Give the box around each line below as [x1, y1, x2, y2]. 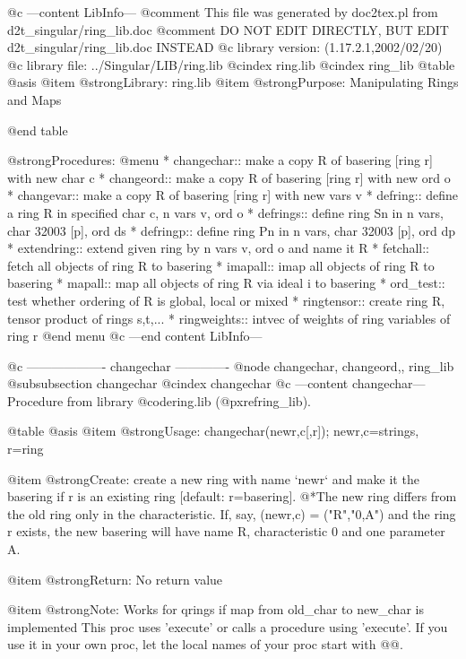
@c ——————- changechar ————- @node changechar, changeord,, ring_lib [7, 356, 454, 375]
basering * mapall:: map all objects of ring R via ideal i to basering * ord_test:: [7, 273, 445, 292]
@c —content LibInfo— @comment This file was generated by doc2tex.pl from [7, 3, 438, 21]
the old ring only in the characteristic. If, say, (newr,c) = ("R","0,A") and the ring [7, 504, 456, 523]
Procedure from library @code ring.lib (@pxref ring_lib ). [7, 391, 311, 410]
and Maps [7, 90, 62, 108]
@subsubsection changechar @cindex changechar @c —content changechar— [7, 374, 426, 393]
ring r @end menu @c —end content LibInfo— [7, 326, 263, 345]
